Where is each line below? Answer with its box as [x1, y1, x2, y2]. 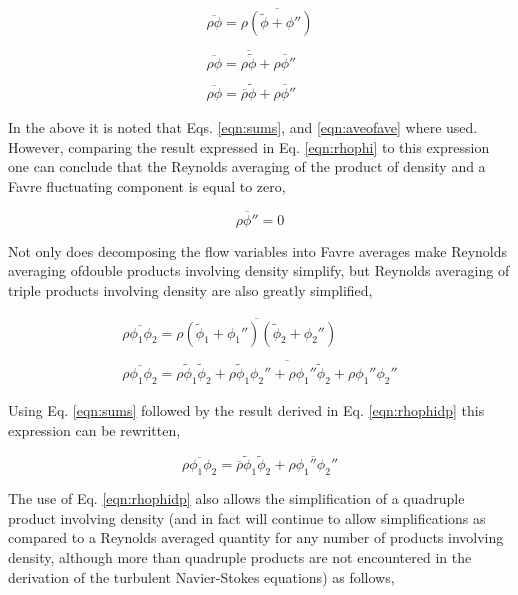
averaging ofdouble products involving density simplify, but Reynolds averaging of [8, 260, 510, 281]
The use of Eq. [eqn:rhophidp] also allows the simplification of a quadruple [8, 488, 465, 509]
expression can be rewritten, [8, 419, 181, 440]
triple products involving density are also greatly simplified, [8, 279, 373, 300]
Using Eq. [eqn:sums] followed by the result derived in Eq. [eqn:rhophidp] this [8, 399, 485, 420]
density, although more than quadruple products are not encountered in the [8, 546, 472, 567]
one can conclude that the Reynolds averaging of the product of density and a [8, 156, 486, 177]
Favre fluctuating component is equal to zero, [8, 175, 286, 196]
